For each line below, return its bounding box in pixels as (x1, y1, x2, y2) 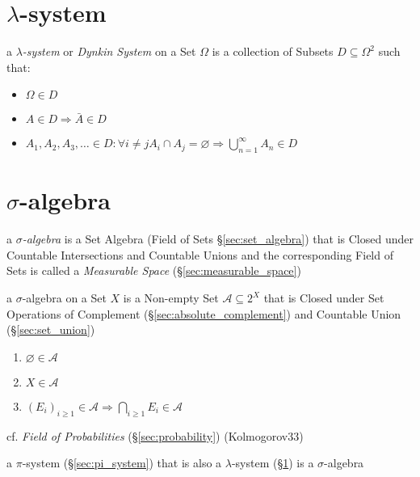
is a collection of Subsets (212, 43, 334, 60)
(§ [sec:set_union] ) (6, 321, 95, 338)
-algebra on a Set (22, 289, 107, 306)
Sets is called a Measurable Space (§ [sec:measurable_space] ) (6, 262, 301, 279)
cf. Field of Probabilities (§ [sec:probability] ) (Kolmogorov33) (6, 427, 304, 444)
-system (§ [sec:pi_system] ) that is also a (22, 454, 222, 471)
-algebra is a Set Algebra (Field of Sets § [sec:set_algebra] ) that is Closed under (22, 230, 414, 247)
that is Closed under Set (263, 289, 384, 306)
